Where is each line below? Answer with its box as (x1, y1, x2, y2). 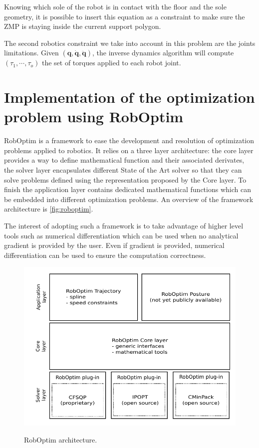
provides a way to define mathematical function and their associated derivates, (4, 155, 245, 165)
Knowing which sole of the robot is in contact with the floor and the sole (4, 1, 227, 11)
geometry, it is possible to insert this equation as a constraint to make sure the (4, 11, 245, 21)
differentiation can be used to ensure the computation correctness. (4, 249, 206, 260)
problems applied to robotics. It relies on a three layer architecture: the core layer (4, 145, 254, 155)
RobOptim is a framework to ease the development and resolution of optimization (4, 135, 255, 146)
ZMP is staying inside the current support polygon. (4, 21, 161, 31)
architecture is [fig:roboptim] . (4, 204, 93, 214)
